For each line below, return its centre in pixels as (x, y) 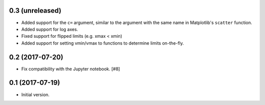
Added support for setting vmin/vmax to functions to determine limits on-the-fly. (103, 43)
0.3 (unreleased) (35, 11)
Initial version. (36, 94)
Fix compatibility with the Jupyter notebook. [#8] (71, 69)
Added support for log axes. (50, 29)
